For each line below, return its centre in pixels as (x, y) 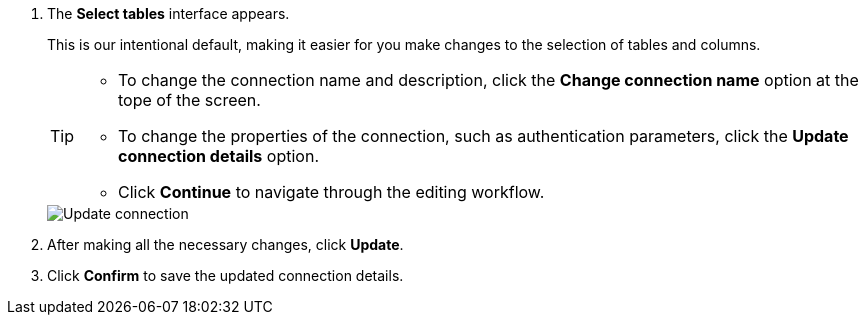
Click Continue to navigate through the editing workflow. (331, 192)
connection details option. (218, 156)
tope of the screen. (189, 100)
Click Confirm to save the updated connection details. (225, 275)
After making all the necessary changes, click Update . (225, 244)
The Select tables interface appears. (168, 13)
